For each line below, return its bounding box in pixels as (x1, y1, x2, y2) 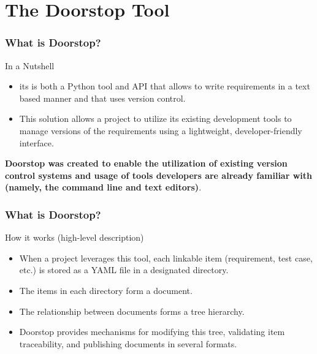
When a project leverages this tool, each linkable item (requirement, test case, (19, 251, 313, 264)
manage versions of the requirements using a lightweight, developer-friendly (19, 124, 302, 137)
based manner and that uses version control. (19, 91, 186, 104)
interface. (19, 136, 54, 149)
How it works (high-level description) (5, 231, 144, 244)
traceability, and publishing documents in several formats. (19, 337, 237, 350)
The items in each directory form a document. (19, 284, 193, 296)
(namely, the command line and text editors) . (5, 181, 202, 194)
